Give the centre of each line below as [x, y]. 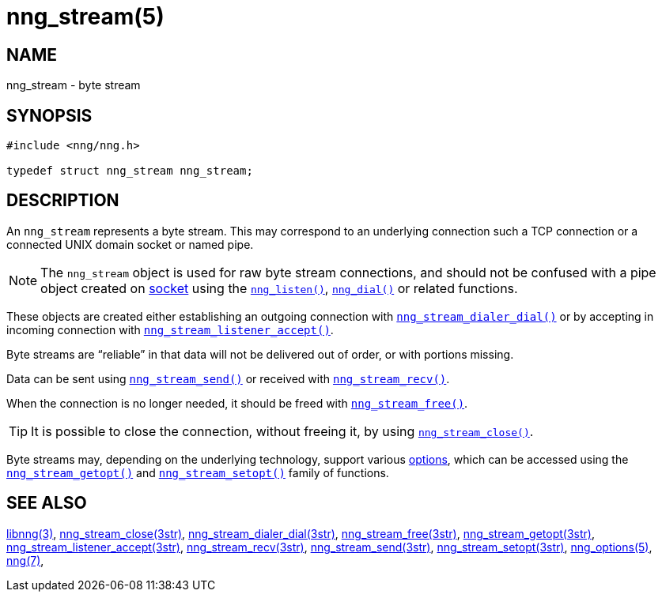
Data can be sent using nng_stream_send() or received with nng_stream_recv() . [228, 378]
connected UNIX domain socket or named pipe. [130, 244]
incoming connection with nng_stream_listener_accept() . [170, 329]
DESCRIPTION [63, 201]
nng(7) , [25, 560]
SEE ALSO [47, 503]
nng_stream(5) [85, 17]
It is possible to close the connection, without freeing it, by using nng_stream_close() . [282, 431]
